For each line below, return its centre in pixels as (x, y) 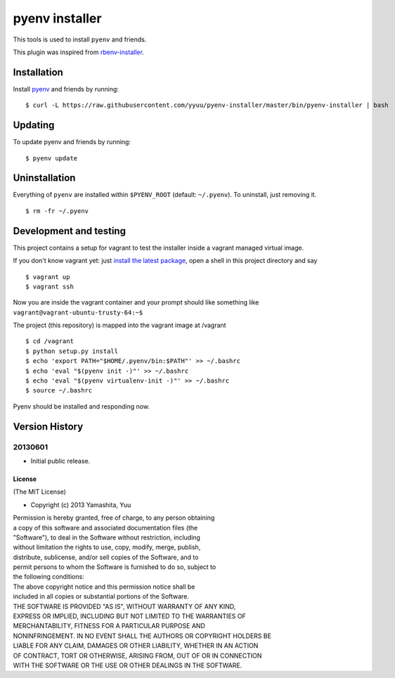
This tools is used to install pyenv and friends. (80, 39)
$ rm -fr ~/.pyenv (57, 211)
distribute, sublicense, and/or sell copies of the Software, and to (106, 557)
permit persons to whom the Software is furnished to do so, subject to (115, 567)
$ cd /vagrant (50, 341)
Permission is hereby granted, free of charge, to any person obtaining (114, 518)
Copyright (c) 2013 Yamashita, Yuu (81, 505)
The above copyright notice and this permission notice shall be (104, 587)
